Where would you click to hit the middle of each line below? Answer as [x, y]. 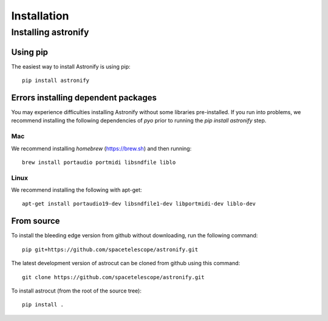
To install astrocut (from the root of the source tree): [77, 291]
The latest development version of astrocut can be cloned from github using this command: [126, 263]
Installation [40, 16]
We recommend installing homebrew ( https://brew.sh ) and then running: [101, 148]
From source [36, 221]
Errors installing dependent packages [84, 97]
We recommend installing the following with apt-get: [77, 190]
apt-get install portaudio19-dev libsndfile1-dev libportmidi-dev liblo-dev [139, 204]
